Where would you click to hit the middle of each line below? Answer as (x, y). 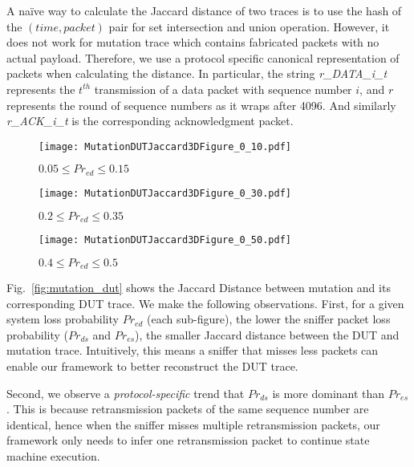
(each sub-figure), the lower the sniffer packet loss (269, 319)
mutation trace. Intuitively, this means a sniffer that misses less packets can (193, 350)
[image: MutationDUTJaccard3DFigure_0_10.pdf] (165, 146)
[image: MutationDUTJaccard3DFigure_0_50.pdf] (165, 240)
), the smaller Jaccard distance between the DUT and (267, 334)
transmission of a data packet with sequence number (223, 89)
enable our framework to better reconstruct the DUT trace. (152, 366)
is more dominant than (329, 393)
